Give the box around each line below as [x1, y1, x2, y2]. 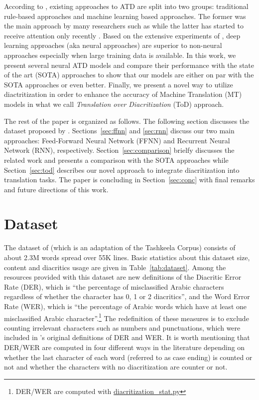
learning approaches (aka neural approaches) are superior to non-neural [4, 40, 222, 50]
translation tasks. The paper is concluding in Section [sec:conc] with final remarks [4, 174, 255, 185]
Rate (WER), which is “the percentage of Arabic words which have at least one [4, 301, 247, 311]
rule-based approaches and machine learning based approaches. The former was [4, 10, 246, 21]
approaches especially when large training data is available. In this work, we [4, 49, 236, 60]
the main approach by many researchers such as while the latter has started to [4, 20, 244, 31]
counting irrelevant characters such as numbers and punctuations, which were [4, 322, 241, 333]
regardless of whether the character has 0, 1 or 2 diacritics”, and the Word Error [4, 291, 250, 302]
